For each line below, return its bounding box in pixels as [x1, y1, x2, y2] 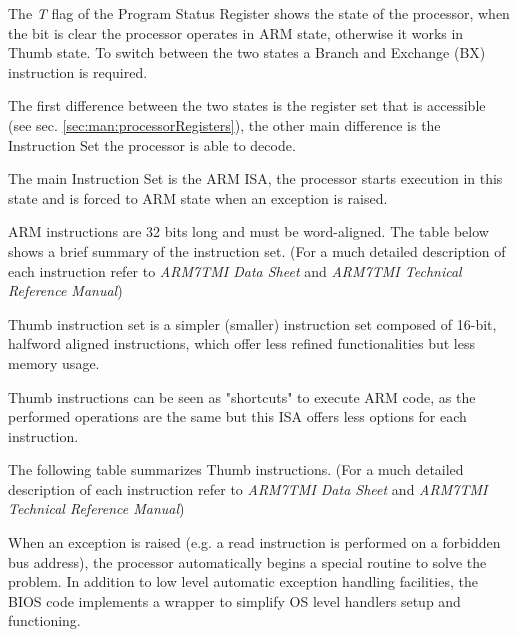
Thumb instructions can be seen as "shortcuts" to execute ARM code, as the [8, 386, 476, 407]
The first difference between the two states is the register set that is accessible [8, 95, 486, 116]
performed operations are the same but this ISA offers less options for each [8, 406, 467, 427]
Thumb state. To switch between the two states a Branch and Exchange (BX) [8, 42, 486, 63]
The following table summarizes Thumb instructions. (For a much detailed [8, 459, 464, 480]
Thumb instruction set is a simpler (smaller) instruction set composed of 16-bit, [8, 313, 497, 334]
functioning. [8, 610, 81, 631]
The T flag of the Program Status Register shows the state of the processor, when [8, 3, 510, 23]
